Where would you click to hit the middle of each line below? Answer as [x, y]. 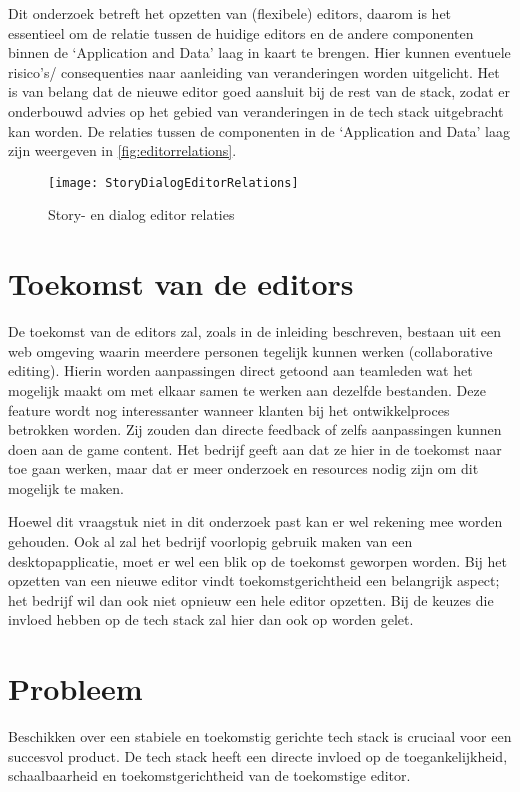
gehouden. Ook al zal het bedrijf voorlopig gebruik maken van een [210, 541]
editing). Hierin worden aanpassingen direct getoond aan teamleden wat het [240, 370]
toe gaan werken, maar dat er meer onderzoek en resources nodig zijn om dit [243, 468]
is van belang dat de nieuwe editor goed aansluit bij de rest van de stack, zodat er [259, 91]
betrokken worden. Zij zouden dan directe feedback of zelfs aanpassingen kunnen [255, 429]
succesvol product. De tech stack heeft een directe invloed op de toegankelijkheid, [258, 755]
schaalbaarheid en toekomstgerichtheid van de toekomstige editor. [209, 775]
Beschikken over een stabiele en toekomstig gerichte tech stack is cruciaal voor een [260, 736]
